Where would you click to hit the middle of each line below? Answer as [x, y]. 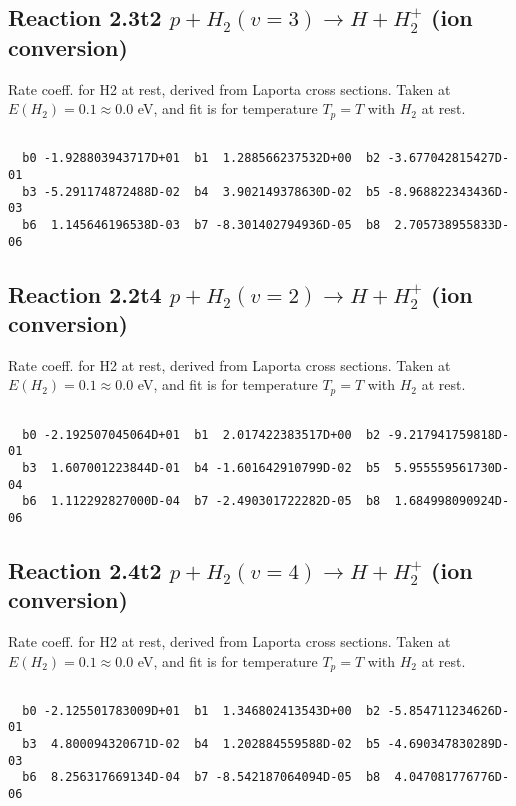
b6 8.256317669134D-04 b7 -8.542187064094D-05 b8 [201, 777]
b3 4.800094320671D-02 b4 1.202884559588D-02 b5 [201, 744]
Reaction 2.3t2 [85, 17]
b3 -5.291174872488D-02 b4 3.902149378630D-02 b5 [201, 191]
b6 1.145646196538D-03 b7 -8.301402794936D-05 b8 [201, 224]
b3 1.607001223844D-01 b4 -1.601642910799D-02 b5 [201, 467]
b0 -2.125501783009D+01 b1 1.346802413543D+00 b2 [201, 710]
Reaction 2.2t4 [85, 293]
